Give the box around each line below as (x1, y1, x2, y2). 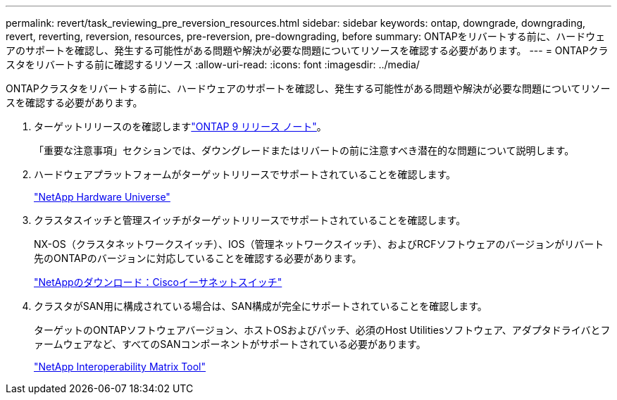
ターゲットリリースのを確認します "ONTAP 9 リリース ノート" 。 (34, 120, 327, 132)
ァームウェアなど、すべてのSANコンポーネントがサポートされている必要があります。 (34, 338, 426, 350)
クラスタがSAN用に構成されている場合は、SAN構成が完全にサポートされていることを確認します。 (34, 300, 487, 312)
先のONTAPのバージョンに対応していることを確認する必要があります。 (34, 252, 362, 264)
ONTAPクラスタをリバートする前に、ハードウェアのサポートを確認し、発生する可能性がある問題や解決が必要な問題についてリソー (6, 82, 611, 94)
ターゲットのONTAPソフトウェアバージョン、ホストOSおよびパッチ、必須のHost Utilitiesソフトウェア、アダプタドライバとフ (34, 324, 611, 336)
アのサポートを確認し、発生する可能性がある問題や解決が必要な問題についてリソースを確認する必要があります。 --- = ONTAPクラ (6, 44, 609, 56)
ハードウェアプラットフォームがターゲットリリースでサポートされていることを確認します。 (34, 168, 456, 180)
